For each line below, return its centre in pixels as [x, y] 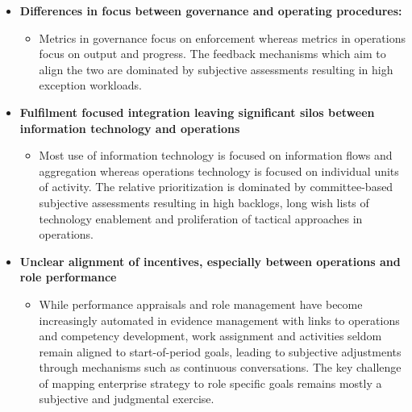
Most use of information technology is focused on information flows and [216, 155]
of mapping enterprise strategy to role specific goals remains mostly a [210, 383]
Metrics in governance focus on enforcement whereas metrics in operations [223, 37]
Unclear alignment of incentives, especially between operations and [210, 261]
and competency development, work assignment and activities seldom [210, 336]
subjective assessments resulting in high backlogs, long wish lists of [204, 202]
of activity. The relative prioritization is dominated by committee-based [216, 187]
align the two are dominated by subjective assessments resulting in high [216, 69]
